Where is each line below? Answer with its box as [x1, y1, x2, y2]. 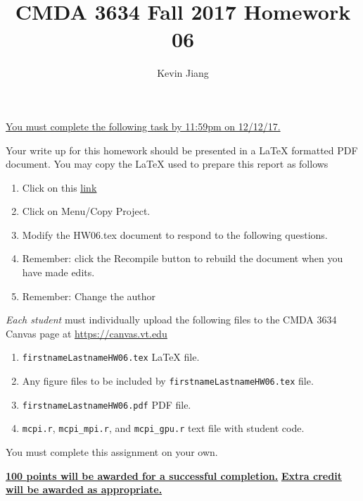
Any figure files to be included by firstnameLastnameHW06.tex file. [22, 373, 314, 388]
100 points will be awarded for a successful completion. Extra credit [6, 468, 342, 483]
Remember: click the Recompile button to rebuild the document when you [22, 251, 343, 266]
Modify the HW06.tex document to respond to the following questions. [22, 227, 328, 242]
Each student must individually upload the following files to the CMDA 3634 [6, 312, 337, 327]
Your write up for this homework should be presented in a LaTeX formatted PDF [6, 142, 358, 157]
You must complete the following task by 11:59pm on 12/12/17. [6, 118, 281, 133]
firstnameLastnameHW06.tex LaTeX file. [22, 350, 200, 364]
